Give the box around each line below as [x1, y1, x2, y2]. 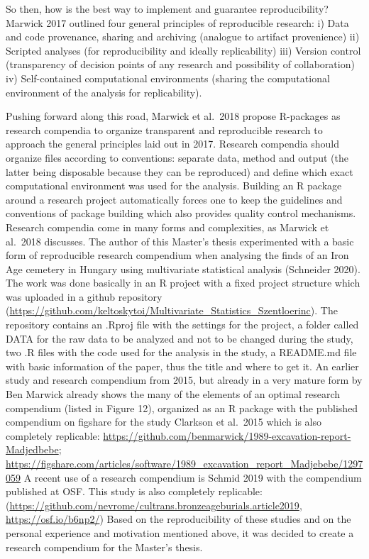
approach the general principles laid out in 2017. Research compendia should [6, 136, 339, 151]
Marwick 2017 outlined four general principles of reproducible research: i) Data [6, 15, 349, 30]
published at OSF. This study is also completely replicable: [6, 484, 263, 499]
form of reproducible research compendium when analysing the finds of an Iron [6, 248, 349, 262]
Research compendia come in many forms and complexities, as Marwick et [6, 219, 329, 234]
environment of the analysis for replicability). [6, 84, 202, 99]
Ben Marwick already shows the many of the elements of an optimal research [6, 387, 341, 402]
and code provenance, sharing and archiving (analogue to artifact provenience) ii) [6, 29, 360, 44]
